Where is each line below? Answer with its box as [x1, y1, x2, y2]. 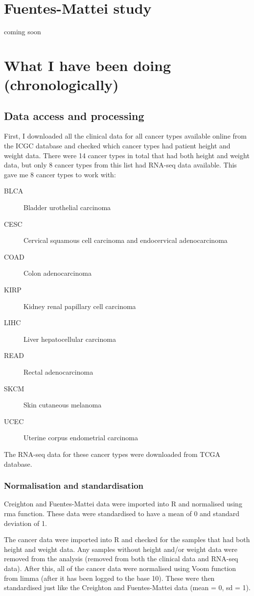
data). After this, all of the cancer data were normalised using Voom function [4, 563, 236, 573]
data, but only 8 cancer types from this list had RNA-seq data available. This [4, 160, 237, 170]
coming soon [4, 26, 41, 37]
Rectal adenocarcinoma [23, 366, 93, 377]
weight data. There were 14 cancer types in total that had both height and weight [4, 150, 250, 160]
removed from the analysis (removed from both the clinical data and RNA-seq [4, 553, 238, 564]
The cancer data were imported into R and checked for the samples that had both [4, 534, 250, 545]
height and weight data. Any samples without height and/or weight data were [4, 544, 238, 554]
